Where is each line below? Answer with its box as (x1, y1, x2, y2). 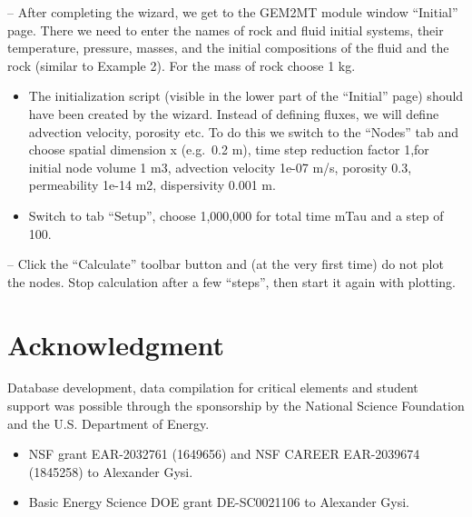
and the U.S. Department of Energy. (7, 413, 210, 432)
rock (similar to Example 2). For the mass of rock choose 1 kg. (7, 55, 356, 75)
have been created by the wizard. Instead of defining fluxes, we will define (28, 104, 439, 123)
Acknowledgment (7, 325, 224, 363)
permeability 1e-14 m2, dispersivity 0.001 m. (28, 175, 276, 194)
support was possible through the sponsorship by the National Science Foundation (7, 396, 465, 415)
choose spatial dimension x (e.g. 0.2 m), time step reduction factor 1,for (28, 140, 429, 159)
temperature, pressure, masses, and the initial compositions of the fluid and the (7, 38, 449, 57)
